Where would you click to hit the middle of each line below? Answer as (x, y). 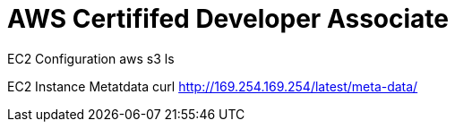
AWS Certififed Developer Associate (228, 19)
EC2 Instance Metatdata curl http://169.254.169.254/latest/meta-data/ (213, 86)
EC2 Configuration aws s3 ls (91, 58)
